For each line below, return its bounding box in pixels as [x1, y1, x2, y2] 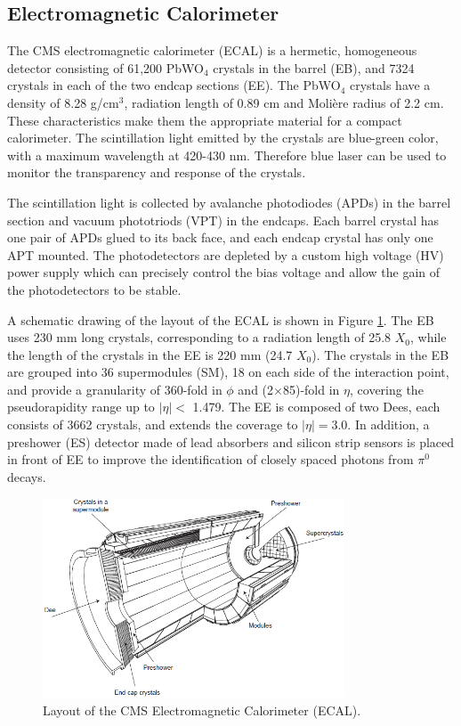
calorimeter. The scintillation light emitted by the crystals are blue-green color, [7, 128, 439, 147]
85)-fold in [282, 379, 340, 398]
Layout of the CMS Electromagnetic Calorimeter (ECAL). [43, 700, 361, 719]
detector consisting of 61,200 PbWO [7, 58, 204, 77]
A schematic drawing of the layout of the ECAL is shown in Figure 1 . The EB [7, 310, 434, 329]
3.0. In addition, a [331, 415, 430, 434]
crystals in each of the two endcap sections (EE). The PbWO [7, 76, 341, 94]
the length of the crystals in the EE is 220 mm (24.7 [7, 345, 293, 363]
